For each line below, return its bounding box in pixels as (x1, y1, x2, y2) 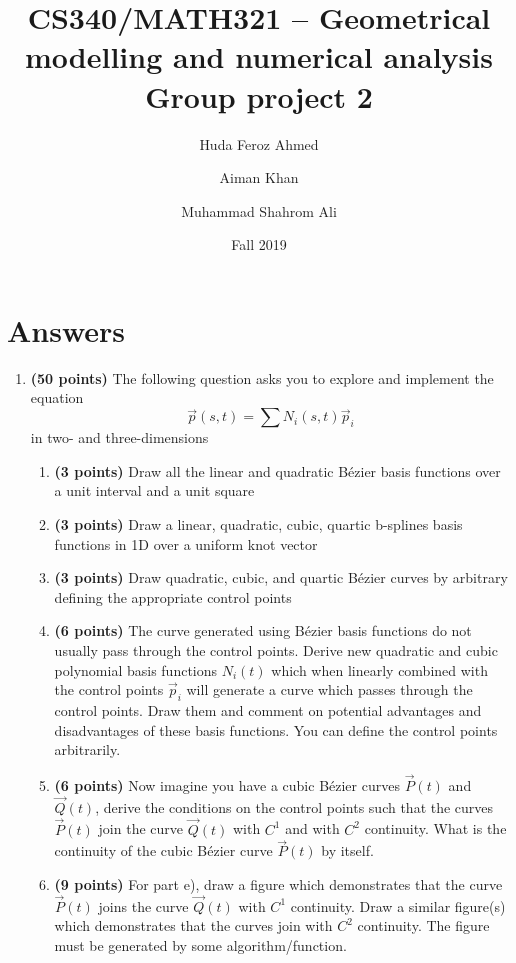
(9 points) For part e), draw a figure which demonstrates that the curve (54, 873, 503, 894)
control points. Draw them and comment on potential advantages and (54, 699, 482, 720)
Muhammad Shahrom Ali (181, 200, 337, 221)
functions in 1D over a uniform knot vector (54, 533, 318, 554)
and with (285, 818, 340, 839)
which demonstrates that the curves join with (54, 915, 333, 936)
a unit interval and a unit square (54, 480, 255, 501)
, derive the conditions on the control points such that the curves (95, 796, 494, 817)
